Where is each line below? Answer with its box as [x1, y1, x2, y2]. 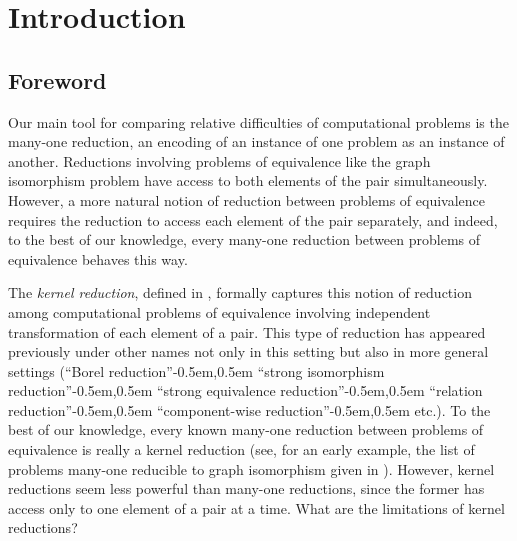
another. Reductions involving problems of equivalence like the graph [8, 150, 431, 171]
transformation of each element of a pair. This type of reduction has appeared [8, 321, 486, 342]
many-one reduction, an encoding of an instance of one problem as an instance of [8, 131, 505, 152]
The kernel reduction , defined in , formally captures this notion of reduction [8, 282, 472, 303]
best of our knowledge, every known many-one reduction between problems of [8, 419, 484, 440]
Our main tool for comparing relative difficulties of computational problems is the [8, 111, 509, 132]
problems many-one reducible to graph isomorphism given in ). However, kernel [8, 458, 495, 479]
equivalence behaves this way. [8, 248, 188, 269]
